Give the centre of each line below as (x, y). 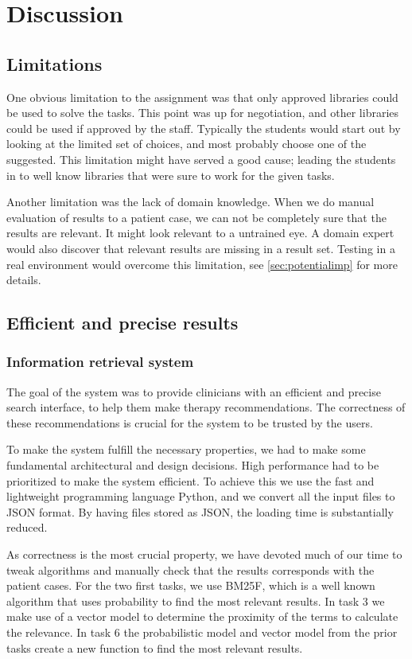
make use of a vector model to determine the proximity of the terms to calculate (202, 616)
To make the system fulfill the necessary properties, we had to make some (186, 449)
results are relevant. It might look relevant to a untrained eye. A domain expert (200, 233)
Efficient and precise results (122, 323)
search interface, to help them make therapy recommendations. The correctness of (206, 407)
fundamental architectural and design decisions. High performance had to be (193, 465)
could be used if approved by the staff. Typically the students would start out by (204, 128)
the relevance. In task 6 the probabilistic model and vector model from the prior (202, 632)
